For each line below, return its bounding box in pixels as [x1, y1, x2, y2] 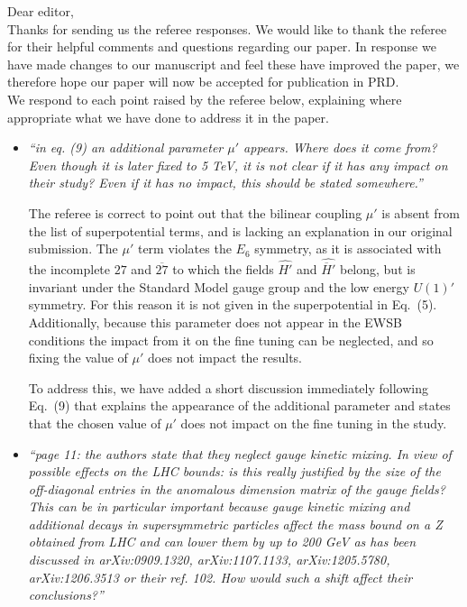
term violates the [137, 239, 232, 258]
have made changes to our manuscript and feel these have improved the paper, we [7, 54, 460, 73]
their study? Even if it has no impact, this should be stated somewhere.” [28, 173, 423, 192]
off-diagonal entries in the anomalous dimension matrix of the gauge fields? [28, 479, 445, 498]
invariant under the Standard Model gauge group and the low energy [28, 277, 409, 296]
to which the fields [172, 260, 274, 279]
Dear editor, [7, 2, 74, 20]
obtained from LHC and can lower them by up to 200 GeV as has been [28, 532, 417, 551]
